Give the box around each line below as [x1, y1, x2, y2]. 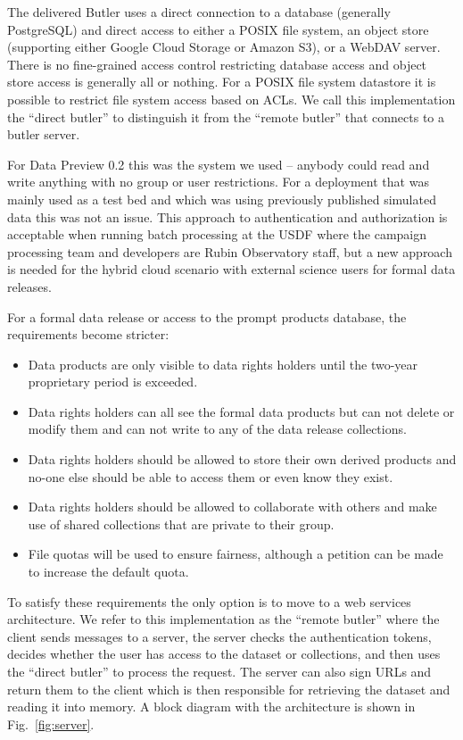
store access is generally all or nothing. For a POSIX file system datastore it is [7, 72, 436, 91]
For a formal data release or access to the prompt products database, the [7, 307, 407, 326]
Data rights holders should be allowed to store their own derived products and [28, 450, 457, 469]
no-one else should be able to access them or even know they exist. [28, 467, 393, 486]
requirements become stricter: [7, 325, 169, 344]
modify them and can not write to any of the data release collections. [28, 420, 407, 438]
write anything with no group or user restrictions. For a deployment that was [7, 172, 429, 191]
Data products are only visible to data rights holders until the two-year [28, 354, 418, 373]
